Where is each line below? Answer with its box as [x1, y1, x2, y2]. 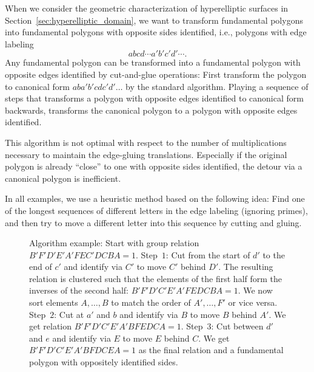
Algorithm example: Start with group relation [29, 236, 199, 249]
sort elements [29, 296, 78, 309]
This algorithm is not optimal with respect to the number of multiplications [5, 136, 287, 148]
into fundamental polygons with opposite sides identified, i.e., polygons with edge [5, 26, 307, 38]
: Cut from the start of [165, 248, 250, 261]
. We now [238, 284, 273, 297]
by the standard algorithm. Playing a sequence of [125, 80, 309, 92]
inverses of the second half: [29, 284, 129, 297]
